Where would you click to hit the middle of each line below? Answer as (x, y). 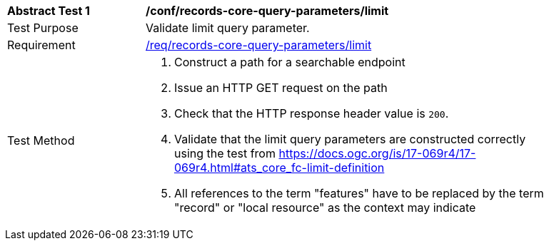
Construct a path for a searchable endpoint (290, 62)
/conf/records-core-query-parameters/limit (267, 11)
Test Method (41, 140)
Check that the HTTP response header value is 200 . (312, 113)
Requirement (41, 45)
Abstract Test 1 (49, 11)
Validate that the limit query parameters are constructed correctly (350, 139)
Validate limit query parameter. (228, 28)
